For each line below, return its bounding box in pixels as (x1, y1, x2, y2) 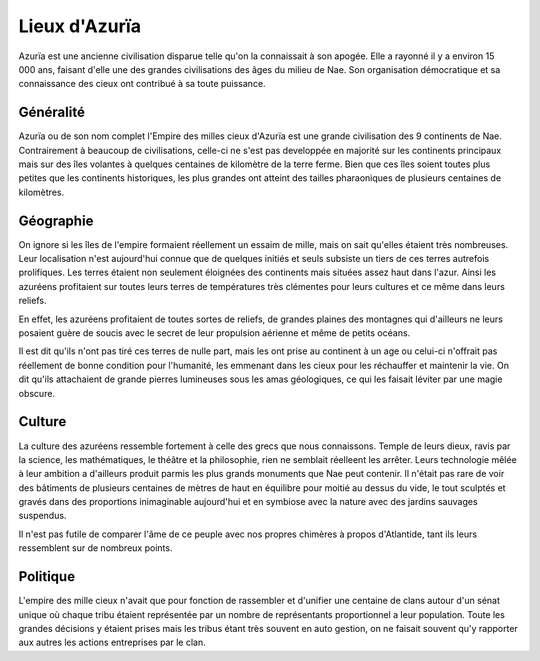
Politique (18, 568, 75, 585)
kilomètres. (18, 186, 65, 198)
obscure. (18, 387, 55, 399)
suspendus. (18, 510, 67, 522)
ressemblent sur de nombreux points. (18, 542, 173, 554)
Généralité (18, 104, 85, 121)
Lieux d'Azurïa (18, 15, 142, 37)
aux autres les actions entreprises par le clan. (18, 636, 206, 649)
